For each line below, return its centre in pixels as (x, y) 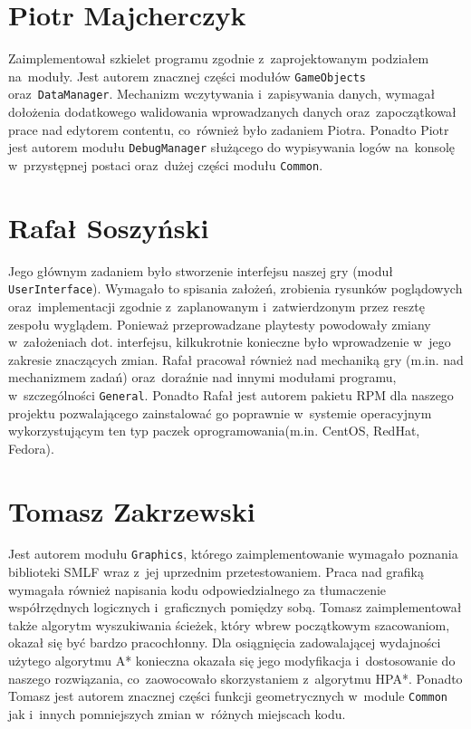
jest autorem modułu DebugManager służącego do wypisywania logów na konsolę (232, 147)
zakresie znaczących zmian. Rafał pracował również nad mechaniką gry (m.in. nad (236, 359)
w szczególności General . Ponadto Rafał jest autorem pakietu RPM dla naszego (231, 394)
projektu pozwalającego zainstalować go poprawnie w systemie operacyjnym (220, 412)
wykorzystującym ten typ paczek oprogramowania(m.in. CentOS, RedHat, (214, 431)
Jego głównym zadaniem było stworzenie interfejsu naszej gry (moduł (201, 270)
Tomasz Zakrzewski (132, 510)
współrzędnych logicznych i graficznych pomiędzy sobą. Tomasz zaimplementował (235, 607)
